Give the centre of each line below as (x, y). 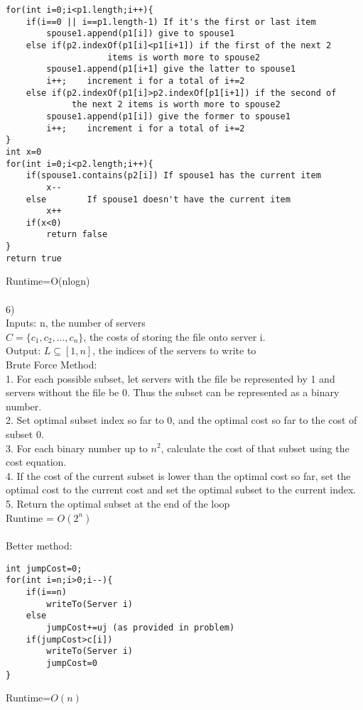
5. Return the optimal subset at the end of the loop (118, 503)
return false (77, 235)
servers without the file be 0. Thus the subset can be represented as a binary (173, 392)
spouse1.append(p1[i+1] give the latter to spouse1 (171, 69)
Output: (23, 350)
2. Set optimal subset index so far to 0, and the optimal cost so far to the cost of (181, 420)
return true (34, 258)
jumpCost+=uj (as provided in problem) (141, 628)
